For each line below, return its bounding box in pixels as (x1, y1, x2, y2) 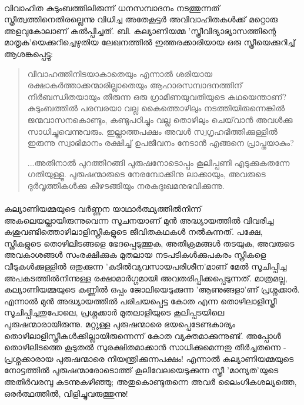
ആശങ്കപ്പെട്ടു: (4, 47, 53, 59)
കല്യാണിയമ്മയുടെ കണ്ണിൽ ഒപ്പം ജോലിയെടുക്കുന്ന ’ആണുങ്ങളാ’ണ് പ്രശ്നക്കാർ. (4, 283, 300, 296)
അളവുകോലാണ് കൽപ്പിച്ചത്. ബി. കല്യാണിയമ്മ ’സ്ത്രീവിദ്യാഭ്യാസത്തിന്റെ (4, 24, 276, 36)
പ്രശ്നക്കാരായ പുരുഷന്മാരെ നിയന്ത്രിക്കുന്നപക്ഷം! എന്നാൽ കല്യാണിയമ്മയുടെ (4, 352, 294, 364)
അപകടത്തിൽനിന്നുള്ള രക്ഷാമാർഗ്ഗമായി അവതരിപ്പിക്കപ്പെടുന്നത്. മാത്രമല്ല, (4, 271, 288, 284)
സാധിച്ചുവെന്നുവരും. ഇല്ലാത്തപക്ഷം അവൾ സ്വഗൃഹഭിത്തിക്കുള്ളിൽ (27, 125, 278, 137)
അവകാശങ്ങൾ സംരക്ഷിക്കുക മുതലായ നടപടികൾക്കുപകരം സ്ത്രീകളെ (4, 248, 266, 261)
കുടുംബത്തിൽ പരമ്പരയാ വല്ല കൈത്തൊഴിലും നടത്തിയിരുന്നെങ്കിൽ (27, 102, 285, 114)
